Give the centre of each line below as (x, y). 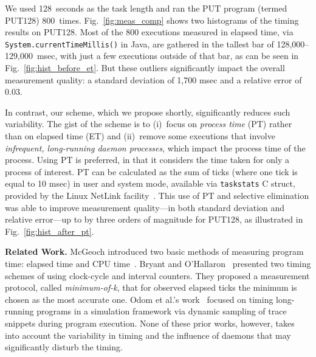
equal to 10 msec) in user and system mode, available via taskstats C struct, (150, 183)
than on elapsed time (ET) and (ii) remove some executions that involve (140, 136)
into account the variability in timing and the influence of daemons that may (148, 335)
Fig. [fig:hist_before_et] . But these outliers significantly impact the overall (145, 68)
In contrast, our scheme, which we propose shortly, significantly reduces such (148, 112)
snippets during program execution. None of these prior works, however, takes (150, 323)
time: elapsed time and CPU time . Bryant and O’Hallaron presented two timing (158, 263)
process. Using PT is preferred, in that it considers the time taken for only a (147, 160)
